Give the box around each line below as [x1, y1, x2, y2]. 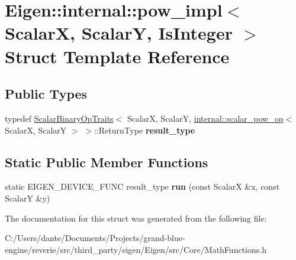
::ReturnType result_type [94, 123, 195, 136]
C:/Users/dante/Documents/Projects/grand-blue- [5, 232, 185, 244]
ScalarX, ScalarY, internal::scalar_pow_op [127, 112, 284, 124]
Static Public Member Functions [5, 152, 208, 171]
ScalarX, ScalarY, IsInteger [5, 21, 233, 45]
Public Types [5, 84, 88, 103]
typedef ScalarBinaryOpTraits [5, 112, 114, 124]
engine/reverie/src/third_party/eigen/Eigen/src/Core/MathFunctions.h [5, 243, 266, 255]
